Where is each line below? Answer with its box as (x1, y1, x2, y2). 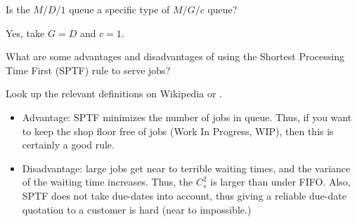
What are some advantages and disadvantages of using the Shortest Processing (6, 49, 344, 64)
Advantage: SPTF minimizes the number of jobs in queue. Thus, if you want (22, 109, 352, 124)
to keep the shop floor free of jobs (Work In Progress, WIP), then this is (22, 123, 334, 138)
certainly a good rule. (22, 137, 115, 152)
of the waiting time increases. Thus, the (22, 174, 193, 189)
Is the (6, 2, 30, 16)
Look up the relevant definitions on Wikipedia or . (6, 86, 223, 101)
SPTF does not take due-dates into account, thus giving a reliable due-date (22, 188, 346, 202)
